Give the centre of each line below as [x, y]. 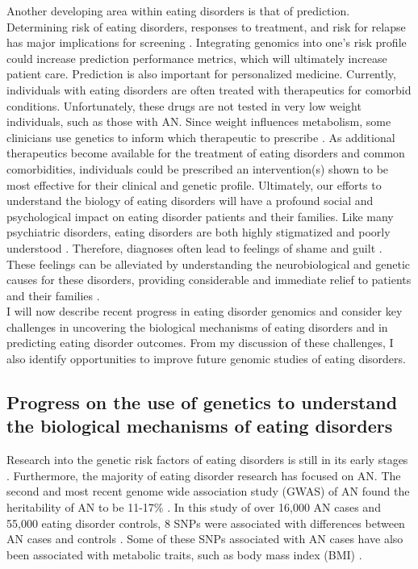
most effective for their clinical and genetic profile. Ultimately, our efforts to [194, 184]
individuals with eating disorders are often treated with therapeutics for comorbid [209, 89]
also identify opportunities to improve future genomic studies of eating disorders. [206, 359]
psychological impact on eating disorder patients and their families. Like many [200, 216]
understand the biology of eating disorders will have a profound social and [190, 201]
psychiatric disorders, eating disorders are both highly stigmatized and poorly [199, 232]
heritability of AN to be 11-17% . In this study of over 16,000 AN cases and [194, 507]
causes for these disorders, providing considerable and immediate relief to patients [209, 280]
